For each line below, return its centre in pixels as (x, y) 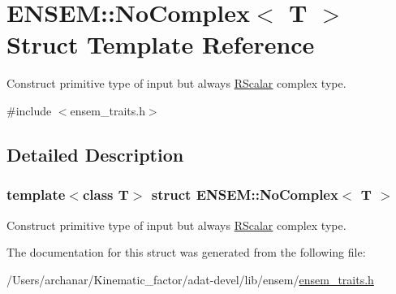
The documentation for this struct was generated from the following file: (186, 252)
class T (105, 195)
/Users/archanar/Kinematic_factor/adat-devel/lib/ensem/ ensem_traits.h (190, 279)
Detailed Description (95, 154)
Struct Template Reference (161, 44)
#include (29, 110)
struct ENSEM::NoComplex (245, 195)
